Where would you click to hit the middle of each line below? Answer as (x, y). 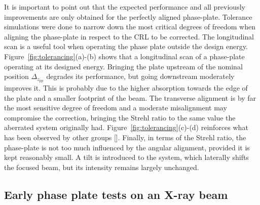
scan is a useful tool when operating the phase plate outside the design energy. (126, 46)
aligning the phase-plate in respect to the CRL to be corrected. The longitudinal (129, 36)
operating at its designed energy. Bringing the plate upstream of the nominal (123, 66)
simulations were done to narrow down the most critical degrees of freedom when (130, 27)
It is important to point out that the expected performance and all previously (125, 7)
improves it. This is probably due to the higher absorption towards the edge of (126, 88)
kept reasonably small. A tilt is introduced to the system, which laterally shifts (126, 157)
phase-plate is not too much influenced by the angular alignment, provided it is (127, 147)
